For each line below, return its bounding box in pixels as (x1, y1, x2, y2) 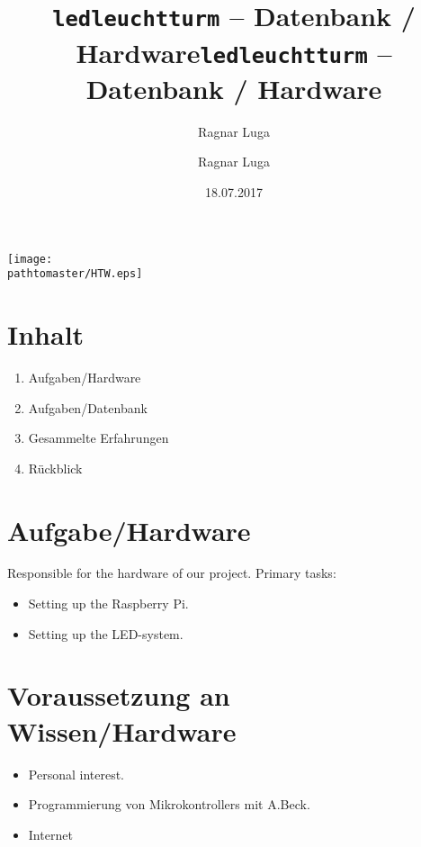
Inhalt (7, 316, 85, 353)
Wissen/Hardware (7, 712, 237, 749)
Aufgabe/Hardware (7, 511, 251, 548)
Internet (28, 824, 73, 843)
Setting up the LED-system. (28, 624, 184, 643)
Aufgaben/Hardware (28, 367, 141, 386)
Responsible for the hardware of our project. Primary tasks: (7, 563, 336, 582)
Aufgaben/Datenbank (28, 398, 148, 417)
